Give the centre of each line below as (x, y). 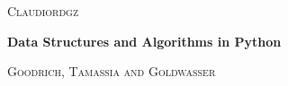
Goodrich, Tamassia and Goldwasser (112, 71)
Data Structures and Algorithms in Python (144, 41)
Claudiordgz (43, 11)
